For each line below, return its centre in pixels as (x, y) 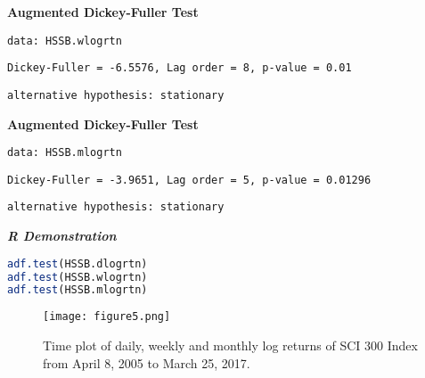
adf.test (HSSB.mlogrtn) (78, 290)
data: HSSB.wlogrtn (65, 41)
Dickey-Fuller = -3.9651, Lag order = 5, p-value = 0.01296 (189, 180)
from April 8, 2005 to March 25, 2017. (147, 362)
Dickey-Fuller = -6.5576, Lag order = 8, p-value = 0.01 (180, 68)
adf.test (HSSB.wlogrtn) (78, 277)
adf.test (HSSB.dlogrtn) (78, 263)
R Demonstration (62, 236)
